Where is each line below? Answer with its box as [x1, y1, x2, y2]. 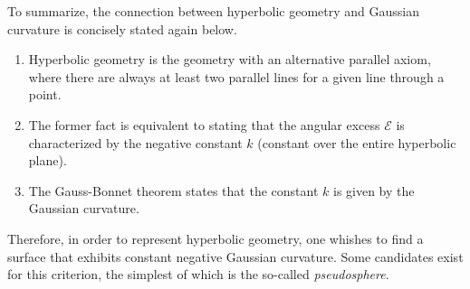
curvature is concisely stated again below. [7, 19, 237, 38]
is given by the [332, 181, 415, 200]
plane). [28, 151, 67, 170]
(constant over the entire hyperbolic [257, 133, 456, 152]
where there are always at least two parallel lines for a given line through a [28, 67, 445, 86]
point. [28, 85, 62, 104]
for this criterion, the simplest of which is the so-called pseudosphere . [7, 265, 389, 284]
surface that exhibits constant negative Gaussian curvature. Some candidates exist [7, 247, 464, 266]
